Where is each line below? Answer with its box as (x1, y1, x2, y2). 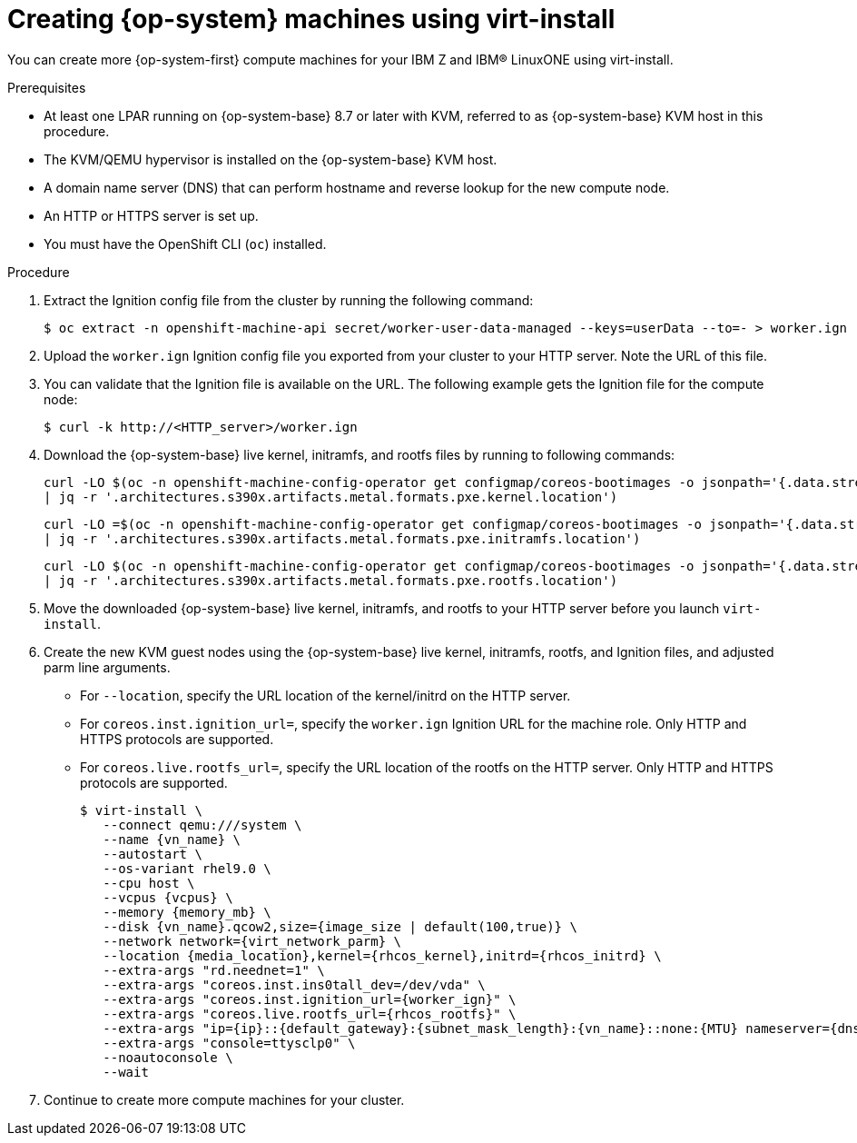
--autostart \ (103, 846, 202, 861)
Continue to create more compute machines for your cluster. (44, 1091, 405, 1108)
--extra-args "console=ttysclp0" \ (103, 1035, 356, 1050)
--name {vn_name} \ (103, 831, 241, 847)
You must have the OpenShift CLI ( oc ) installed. (44, 235, 327, 252)
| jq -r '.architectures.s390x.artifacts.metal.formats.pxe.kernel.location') (44, 489, 618, 504)
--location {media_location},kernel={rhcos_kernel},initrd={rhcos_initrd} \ (103, 948, 662, 963)
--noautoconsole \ (103, 1049, 233, 1065)
